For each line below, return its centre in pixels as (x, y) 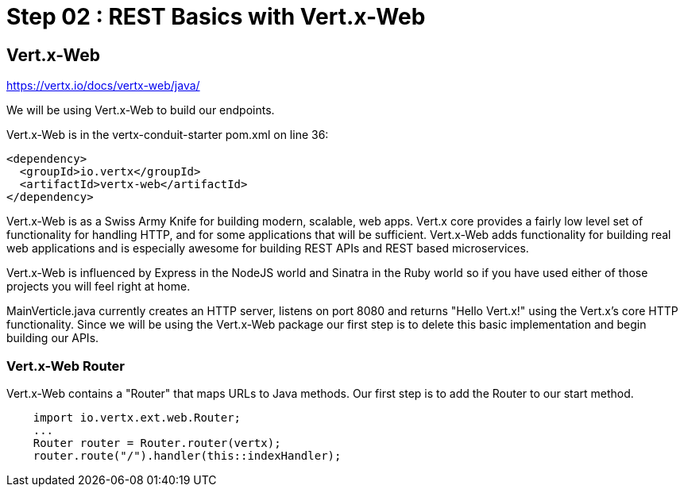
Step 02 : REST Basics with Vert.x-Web (216, 17)
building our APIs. (53, 338)
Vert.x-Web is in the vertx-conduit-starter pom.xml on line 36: (168, 135)
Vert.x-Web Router (66, 366)
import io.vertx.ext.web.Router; (137, 417)
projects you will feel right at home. (99, 287)
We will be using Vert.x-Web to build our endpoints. (141, 110)
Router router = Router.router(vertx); (157, 443)
